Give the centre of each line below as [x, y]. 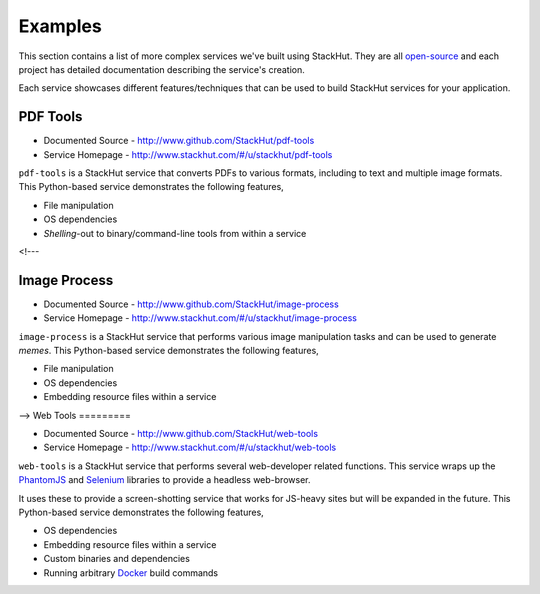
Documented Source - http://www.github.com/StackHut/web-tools [181, 433]
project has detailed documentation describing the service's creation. [161, 69]
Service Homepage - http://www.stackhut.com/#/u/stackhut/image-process [200, 318]
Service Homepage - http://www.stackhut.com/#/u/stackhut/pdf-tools [188, 154]
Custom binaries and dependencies [116, 559]
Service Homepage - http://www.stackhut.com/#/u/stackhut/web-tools [190, 447]
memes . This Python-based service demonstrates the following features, [168, 351]
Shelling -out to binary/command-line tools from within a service [175, 233]
